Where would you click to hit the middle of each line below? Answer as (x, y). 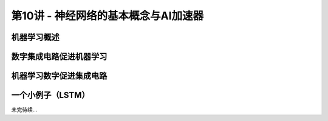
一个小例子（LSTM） (51, 95)
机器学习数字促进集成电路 (59, 76)
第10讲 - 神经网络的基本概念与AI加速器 (108, 16)
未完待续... (24, 110)
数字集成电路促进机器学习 (59, 57)
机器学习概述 (35, 37)
